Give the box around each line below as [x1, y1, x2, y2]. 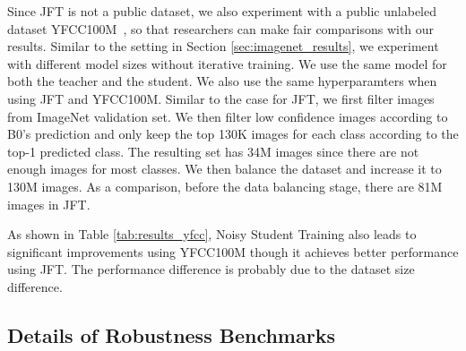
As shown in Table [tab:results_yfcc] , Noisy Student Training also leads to [7, 225, 417, 244]
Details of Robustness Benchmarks [7, 321, 335, 348]
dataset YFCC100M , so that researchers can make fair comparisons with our [7, 19, 435, 38]
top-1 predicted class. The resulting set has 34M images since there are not [7, 141, 419, 160]
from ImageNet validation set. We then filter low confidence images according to [7, 107, 448, 125]
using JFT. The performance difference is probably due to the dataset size [7, 260, 415, 278]
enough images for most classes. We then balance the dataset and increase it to [7, 159, 442, 178]
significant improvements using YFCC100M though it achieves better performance [7, 242, 459, 261]
